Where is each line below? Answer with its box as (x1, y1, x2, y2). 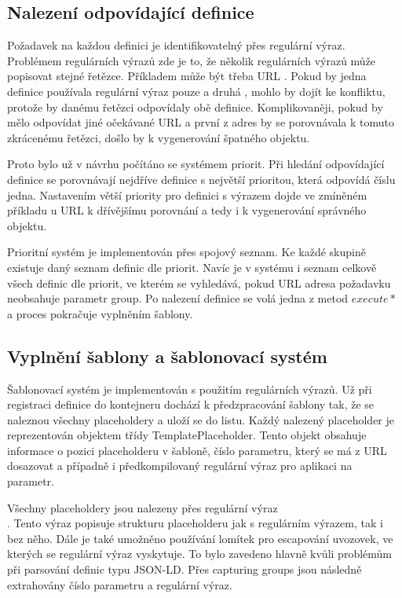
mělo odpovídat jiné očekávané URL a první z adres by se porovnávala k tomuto (7, 114, 394, 130)
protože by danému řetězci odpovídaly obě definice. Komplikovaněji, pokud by (7, 98, 383, 115)
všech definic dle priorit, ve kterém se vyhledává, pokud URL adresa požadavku (7, 274, 391, 291)
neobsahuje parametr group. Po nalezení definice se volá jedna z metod (7, 290, 349, 306)
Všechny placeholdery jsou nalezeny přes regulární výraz (7, 499, 278, 515)
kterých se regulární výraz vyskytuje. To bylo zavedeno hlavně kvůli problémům (7, 545, 392, 562)
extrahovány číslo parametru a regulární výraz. (7, 576, 232, 592)
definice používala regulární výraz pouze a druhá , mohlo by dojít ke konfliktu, (7, 83, 386, 99)
